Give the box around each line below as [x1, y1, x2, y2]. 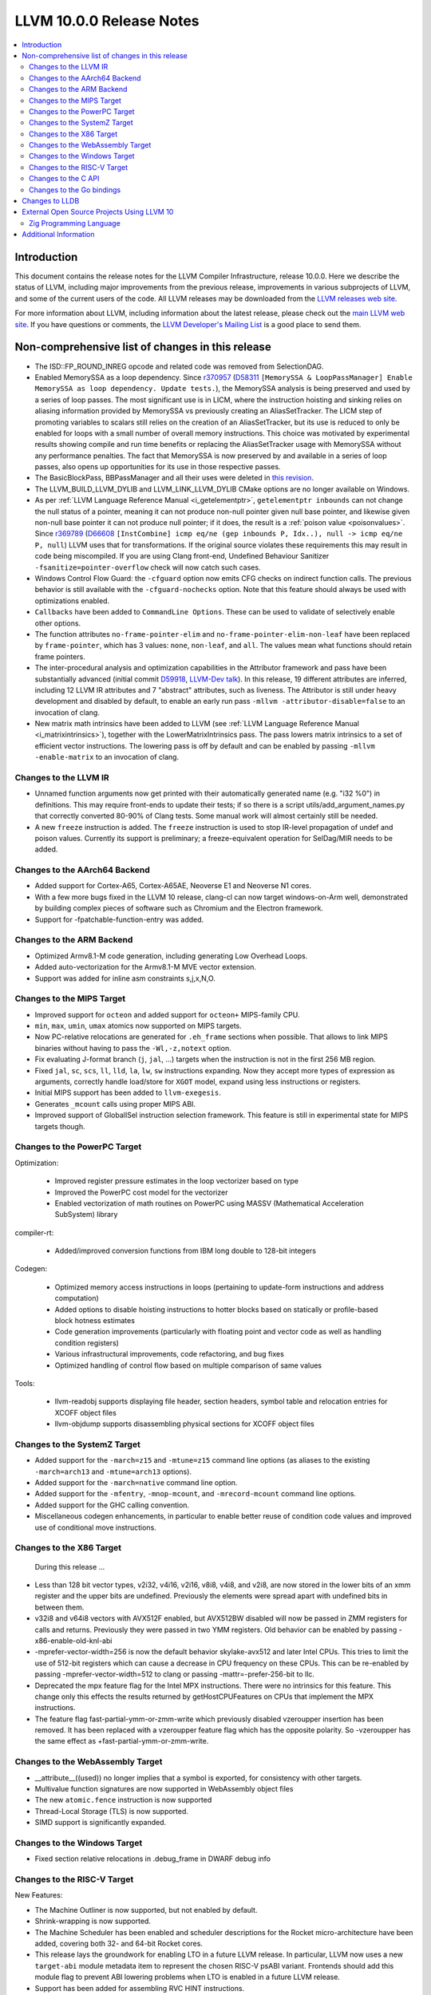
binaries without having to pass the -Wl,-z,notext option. [34, 1043, 231, 1053]
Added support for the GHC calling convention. [34, 1500, 190, 1510]
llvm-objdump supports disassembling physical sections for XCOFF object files [54, 1419, 314, 1428]
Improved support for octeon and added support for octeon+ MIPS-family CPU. [34, 1009, 300, 1019]
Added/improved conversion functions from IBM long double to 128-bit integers [54, 1246, 317, 1256]
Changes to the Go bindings [29, 184, 121, 195]
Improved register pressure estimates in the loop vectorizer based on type [54, 1176, 299, 1186]
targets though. [34, 1121, 85, 1131]
